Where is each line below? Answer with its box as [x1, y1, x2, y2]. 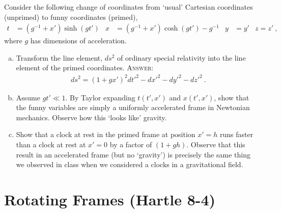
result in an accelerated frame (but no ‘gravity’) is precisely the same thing [16, 149, 250, 159]
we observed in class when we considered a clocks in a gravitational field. [16, 159, 243, 170]
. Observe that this [186, 139, 245, 149]
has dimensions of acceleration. [30, 35, 127, 46]
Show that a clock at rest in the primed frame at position [16, 129, 195, 140]
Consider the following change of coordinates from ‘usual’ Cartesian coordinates [4, 2, 253, 12]
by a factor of [109, 139, 152, 149]
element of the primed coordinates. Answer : [16, 62, 154, 73]
